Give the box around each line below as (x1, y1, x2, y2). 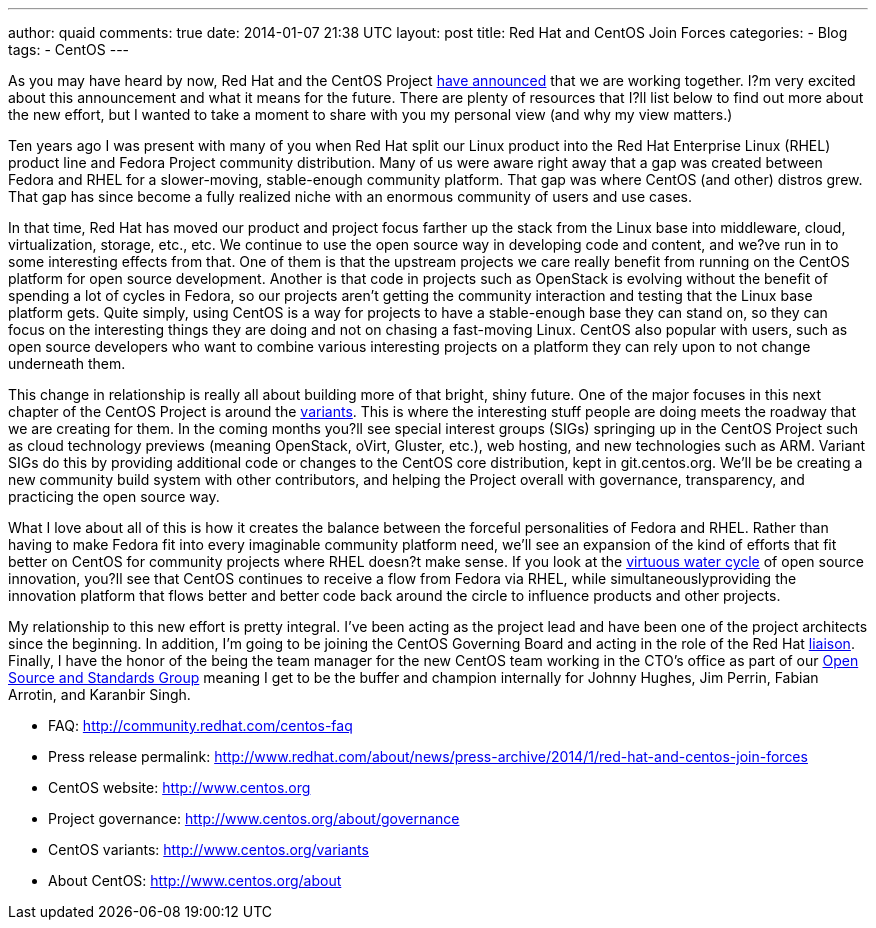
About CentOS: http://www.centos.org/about (48, 872, 342, 889)
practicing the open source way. (8, 488, 220, 505)
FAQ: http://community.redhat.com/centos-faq (48, 717, 353, 734)
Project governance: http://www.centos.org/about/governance (48, 810, 460, 827)
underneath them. (8, 355, 126, 372)
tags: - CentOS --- (8, 41, 130, 58)
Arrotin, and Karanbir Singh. (8, 686, 191, 703)
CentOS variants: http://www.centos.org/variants (48, 841, 369, 858)
